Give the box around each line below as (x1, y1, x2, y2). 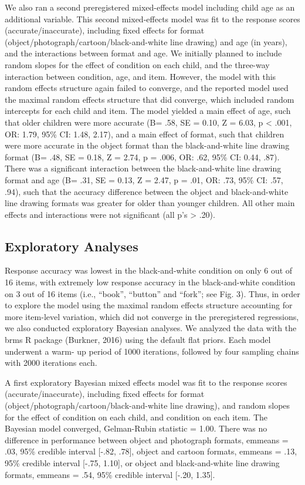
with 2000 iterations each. (5, 356, 97, 369)
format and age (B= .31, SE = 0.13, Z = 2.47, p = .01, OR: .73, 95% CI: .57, (5, 173, 283, 186)
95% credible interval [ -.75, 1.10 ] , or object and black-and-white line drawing (5, 456, 280, 469)
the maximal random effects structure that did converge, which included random (5, 93, 294, 105)
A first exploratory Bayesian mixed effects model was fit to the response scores (5, 376, 287, 388)
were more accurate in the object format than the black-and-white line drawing (5, 139, 290, 151)
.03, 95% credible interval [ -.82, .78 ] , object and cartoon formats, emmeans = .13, (5, 445, 297, 457)
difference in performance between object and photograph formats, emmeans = (5, 433, 289, 446)
